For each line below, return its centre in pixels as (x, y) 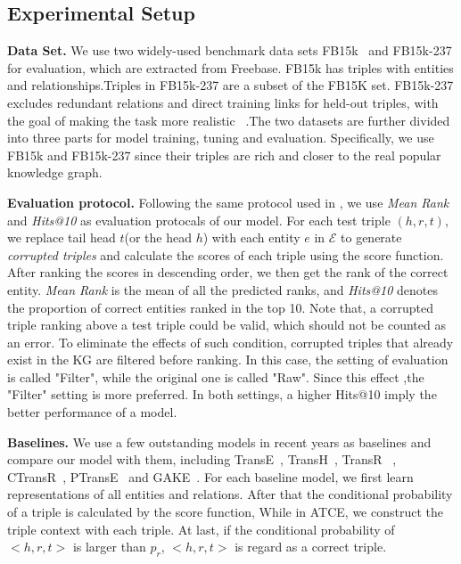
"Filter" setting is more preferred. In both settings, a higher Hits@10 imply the (222, 394)
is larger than (109, 547)
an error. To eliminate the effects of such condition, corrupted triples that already (230, 342)
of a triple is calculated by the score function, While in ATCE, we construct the (225, 512)
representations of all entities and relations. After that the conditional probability (230, 494)
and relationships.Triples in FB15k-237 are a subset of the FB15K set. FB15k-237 (230, 85)
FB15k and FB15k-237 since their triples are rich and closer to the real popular (224, 155)
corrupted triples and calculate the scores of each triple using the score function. (226, 254)
